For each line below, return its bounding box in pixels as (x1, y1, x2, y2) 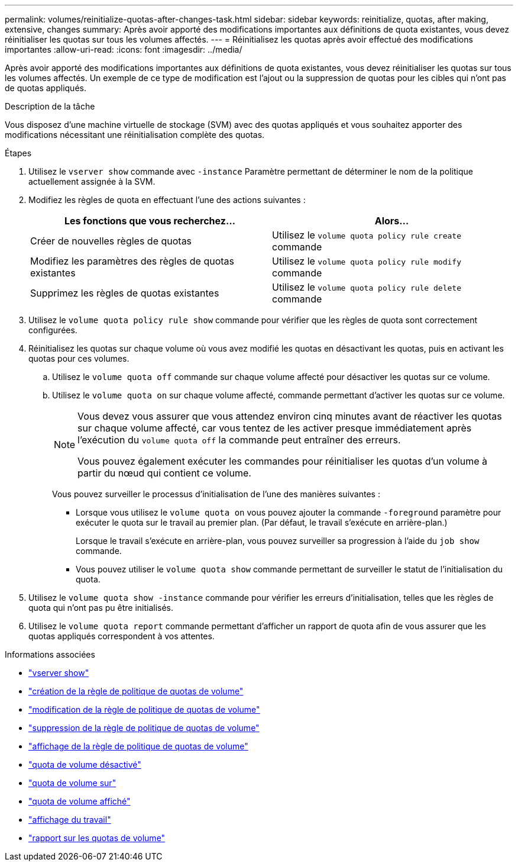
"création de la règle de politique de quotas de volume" (28, 686, 244, 696)
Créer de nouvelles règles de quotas (30, 235, 192, 247)
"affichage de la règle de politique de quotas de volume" (28, 741, 248, 751)
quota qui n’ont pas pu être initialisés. (28, 603, 174, 613)
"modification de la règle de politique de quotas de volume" (28, 704, 260, 714)
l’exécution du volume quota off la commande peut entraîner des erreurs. (77, 434, 401, 446)
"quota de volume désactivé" (28, 759, 141, 770)
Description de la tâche (5, 101, 95, 111)
